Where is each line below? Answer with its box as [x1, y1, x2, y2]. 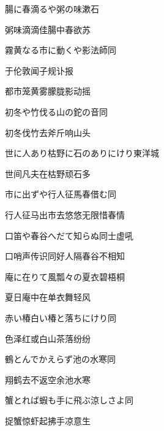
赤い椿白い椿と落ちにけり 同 [5, 311, 116, 324]
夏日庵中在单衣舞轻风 [5, 291, 91, 303]
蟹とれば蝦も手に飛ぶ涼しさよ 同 [5, 394, 133, 406]
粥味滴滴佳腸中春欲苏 [5, 23, 91, 36]
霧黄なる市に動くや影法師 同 [5, 44, 116, 56]
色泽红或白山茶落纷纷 [5, 332, 91, 345]
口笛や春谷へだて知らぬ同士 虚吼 [5, 229, 133, 242]
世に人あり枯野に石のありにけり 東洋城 [5, 147, 159, 159]
